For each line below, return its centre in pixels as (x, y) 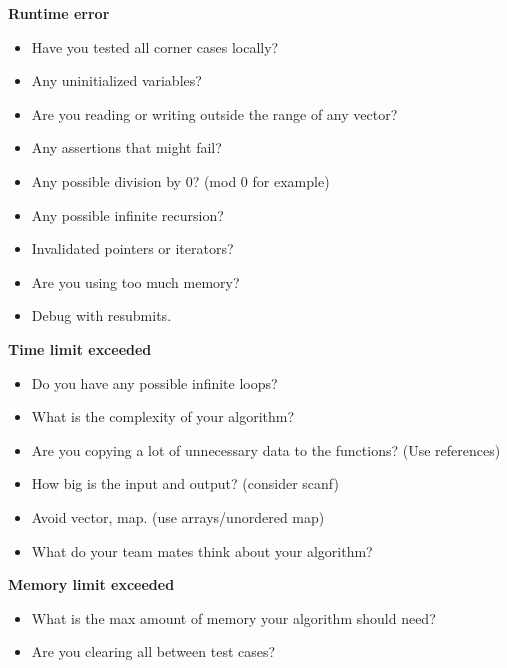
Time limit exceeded (80, 348)
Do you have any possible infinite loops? (154, 382)
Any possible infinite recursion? (127, 214)
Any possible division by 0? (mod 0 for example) (180, 180)
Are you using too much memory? (135, 281)
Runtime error (59, 13)
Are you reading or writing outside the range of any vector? (214, 113)
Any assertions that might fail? (126, 147)
